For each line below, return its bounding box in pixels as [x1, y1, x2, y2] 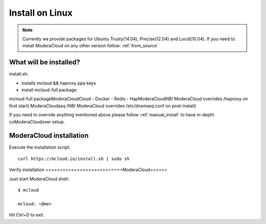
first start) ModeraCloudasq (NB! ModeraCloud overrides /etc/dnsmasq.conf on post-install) [9, 103, 197, 109]
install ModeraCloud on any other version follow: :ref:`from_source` [22, 43, 159, 49]
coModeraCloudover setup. [9, 118, 65, 125]
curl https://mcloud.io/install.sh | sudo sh [18, 156, 130, 162]
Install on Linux [9, 7, 73, 18]
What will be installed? [9, 58, 80, 66]
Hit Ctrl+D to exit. [9, 212, 44, 218]
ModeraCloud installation [9, 132, 89, 140]
